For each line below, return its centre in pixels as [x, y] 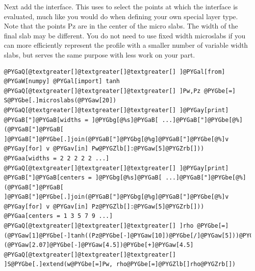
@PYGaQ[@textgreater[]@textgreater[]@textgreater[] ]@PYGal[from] [115, 72]
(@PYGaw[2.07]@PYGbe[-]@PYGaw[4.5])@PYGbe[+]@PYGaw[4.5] [99, 245]
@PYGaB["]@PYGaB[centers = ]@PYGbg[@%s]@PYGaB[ [83, 178]
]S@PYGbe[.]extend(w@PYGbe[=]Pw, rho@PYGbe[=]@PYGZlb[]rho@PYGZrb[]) [120, 264]
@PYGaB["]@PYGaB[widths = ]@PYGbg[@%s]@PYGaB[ [81, 120]
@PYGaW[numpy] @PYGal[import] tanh [62, 81]
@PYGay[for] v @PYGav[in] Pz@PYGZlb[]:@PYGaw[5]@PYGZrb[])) [104, 206]
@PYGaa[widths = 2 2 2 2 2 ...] [57, 158]
